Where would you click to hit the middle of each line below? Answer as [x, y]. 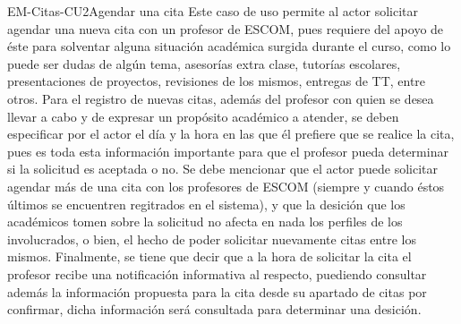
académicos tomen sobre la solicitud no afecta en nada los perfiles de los [205, 222]
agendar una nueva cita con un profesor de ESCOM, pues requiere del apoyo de [226, 28]
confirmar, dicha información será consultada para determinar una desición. [214, 309]
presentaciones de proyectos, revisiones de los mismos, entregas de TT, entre [217, 81]
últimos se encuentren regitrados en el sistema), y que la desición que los [206, 204]
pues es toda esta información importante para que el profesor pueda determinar [228, 151]
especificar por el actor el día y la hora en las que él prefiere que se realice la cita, [231, 134]
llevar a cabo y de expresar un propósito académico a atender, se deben [203, 116]
